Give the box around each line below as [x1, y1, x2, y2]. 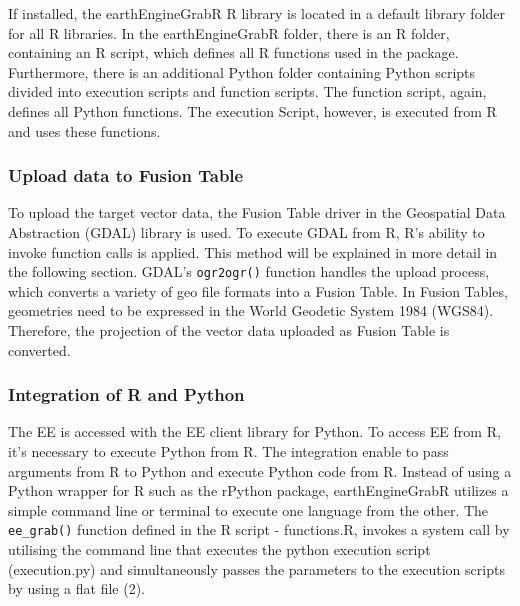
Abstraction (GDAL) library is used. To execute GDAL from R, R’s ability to [8, 221, 485, 242]
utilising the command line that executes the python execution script [8, 539, 431, 560]
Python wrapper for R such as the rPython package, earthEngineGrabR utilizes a [8, 480, 509, 501]
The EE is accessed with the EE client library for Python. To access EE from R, [8, 421, 501, 442]
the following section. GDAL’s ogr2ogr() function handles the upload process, [8, 261, 490, 282]
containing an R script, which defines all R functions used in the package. [8, 42, 459, 63]
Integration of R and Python [8, 382, 245, 407]
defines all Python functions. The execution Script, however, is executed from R [8, 100, 497, 121]
